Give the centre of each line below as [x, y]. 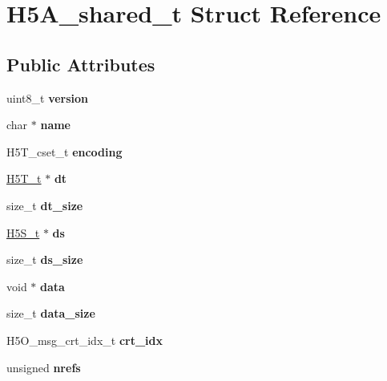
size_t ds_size [45, 259]
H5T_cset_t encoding [64, 151]
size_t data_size [51, 313]
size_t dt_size [45, 205]
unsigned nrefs [44, 367]
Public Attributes [81, 64]
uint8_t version [48, 97]
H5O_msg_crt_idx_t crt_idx [85, 340]
